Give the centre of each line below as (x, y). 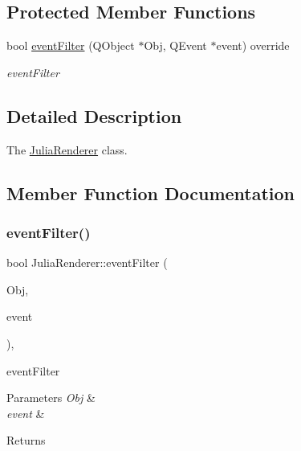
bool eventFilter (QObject (71, 45)
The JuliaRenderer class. (67, 149)
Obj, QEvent (175, 45)
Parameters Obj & (51, 398)
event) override (253, 45)
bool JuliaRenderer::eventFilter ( (87, 262)
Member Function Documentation (151, 193)
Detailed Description (94, 115)
